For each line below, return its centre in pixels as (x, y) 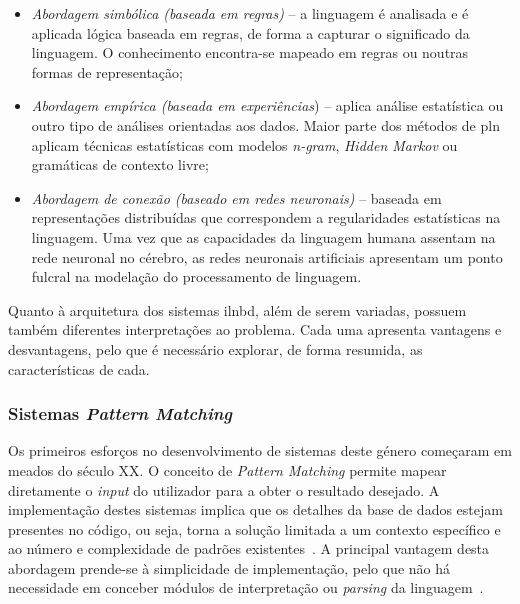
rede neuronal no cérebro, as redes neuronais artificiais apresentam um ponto (267, 256)
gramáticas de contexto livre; (120, 164)
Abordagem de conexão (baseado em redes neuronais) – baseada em (236, 197)
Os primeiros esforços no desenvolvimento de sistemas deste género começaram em (260, 450)
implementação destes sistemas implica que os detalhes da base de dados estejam (255, 509)
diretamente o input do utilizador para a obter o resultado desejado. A (224, 489)
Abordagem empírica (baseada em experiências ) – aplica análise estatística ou (267, 105)
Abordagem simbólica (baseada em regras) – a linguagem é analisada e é (250, 13)
